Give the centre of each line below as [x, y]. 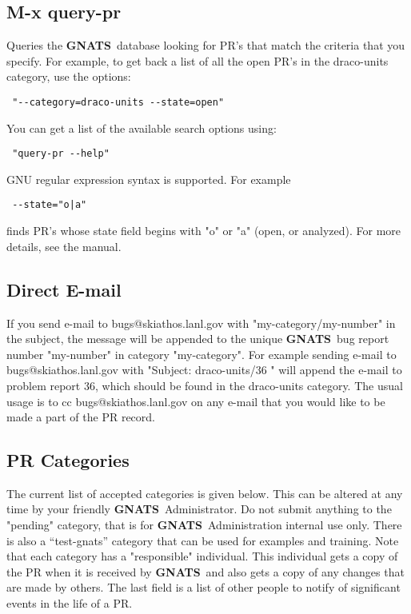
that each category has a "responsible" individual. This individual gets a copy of [202, 556]
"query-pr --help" [61, 154]
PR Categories [68, 460]
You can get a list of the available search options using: [142, 128]
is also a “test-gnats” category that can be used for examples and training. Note [203, 540]
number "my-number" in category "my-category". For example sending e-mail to [202, 354]
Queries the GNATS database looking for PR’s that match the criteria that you [206, 45]
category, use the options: [69, 76]
